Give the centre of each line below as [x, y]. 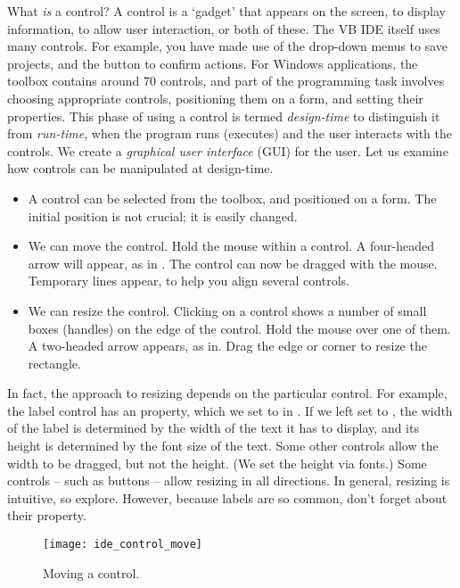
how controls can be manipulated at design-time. [140, 168]
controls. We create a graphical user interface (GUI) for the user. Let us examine [228, 150]
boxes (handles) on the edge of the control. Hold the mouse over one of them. [239, 328]
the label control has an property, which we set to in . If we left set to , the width [230, 410]
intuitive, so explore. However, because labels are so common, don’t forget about [227, 497]
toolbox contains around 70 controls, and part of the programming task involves [226, 81]
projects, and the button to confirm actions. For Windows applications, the [213, 63]
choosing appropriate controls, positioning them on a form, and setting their [215, 98]
